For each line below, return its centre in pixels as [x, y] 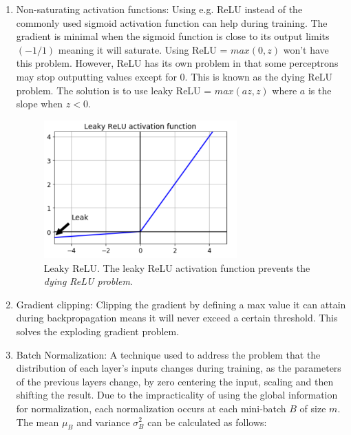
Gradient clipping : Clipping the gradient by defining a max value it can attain [181, 304]
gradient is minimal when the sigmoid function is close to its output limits [173, 36]
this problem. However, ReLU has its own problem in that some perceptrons [177, 63]
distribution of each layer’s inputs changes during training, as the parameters [179, 368]
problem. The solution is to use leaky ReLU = [114, 90]
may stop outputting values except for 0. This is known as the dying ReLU [174, 76]
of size [313, 408]
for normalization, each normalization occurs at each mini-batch [151, 408]
